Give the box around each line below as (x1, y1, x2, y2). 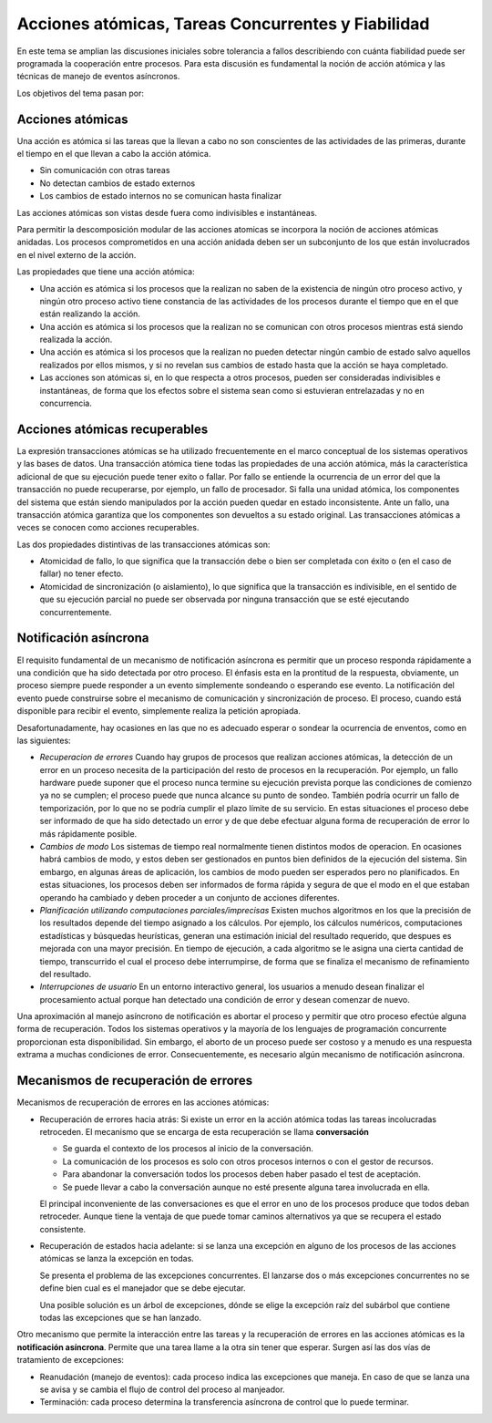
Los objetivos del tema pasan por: (16, 88, 145, 98)
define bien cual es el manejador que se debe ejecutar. (39, 1283, 246, 1294)
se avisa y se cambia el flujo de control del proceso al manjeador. (39, 1384, 286, 1395)
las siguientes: (16, 735, 72, 746)
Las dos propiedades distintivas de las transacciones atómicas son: (16, 539, 271, 550)
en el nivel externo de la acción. (16, 249, 137, 260)
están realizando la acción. (39, 308, 141, 319)
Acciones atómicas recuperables (16, 421, 209, 437)
